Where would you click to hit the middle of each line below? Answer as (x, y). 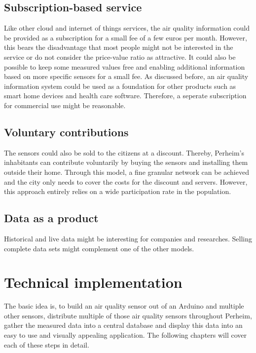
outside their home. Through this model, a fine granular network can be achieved (127, 172)
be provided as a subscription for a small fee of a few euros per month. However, (126, 37)
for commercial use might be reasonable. (65, 105)
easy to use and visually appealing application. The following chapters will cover (125, 335)
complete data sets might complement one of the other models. (99, 248)
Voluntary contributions (66, 132)
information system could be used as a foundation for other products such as (120, 86)
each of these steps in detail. (47, 344)
